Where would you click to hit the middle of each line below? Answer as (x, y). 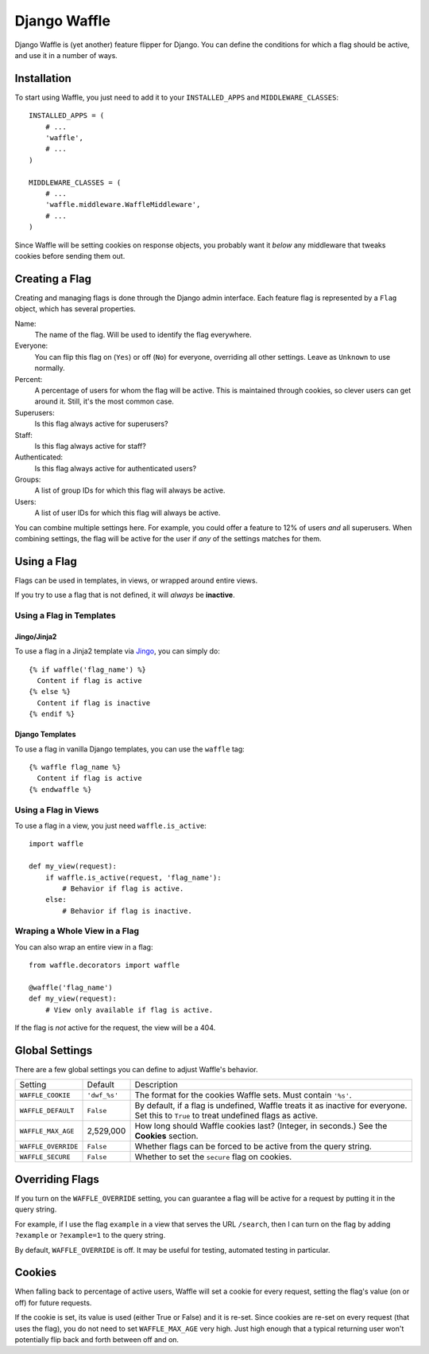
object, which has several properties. (75, 309)
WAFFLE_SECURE (45, 1157)
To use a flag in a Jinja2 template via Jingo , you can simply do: (117, 651)
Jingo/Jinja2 (36, 636)
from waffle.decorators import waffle (104, 966)
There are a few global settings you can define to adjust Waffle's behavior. (136, 1070)
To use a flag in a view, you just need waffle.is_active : (110, 825)
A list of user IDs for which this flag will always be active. (128, 513)
